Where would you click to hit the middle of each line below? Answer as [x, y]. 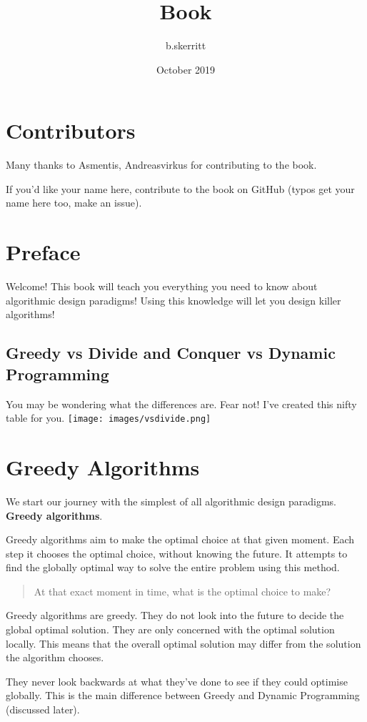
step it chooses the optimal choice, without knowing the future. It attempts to [177, 553]
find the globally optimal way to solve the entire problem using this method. [173, 567]
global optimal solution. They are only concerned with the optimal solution [170, 629]
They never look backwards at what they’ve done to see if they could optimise [177, 681]
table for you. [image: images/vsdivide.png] [109, 418]
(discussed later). [43, 709]
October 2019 [186, 69]
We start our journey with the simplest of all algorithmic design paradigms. [171, 501]
